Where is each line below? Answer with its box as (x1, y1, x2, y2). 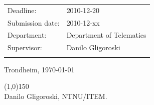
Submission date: (8, 17, 60, 28)
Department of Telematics (66, 30, 146, 40)
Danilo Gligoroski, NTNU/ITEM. (4, 90, 107, 101)
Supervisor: (8, 42, 42, 53)
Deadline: (8, 5, 37, 15)
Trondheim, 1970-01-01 (4, 64, 75, 74)
